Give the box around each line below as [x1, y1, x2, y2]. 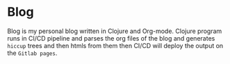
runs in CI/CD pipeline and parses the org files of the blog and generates [7, 34, 215, 42]
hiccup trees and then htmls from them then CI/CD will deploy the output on [7, 41, 224, 50]
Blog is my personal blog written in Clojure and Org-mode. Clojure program [7, 27, 222, 35]
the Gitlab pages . [7, 49, 58, 57]
